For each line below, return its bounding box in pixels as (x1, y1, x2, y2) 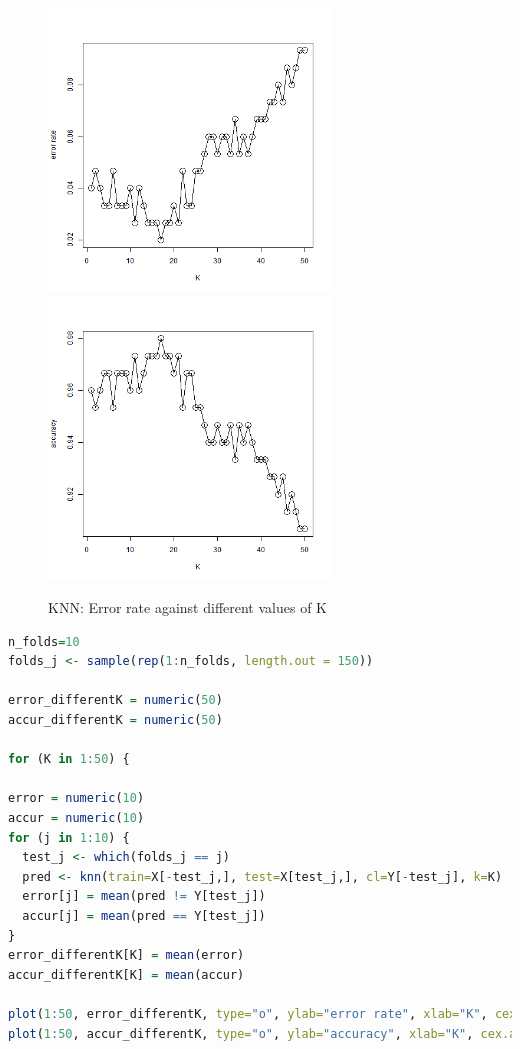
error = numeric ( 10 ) (8, 791, 145, 806)
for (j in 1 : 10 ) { (8, 830, 130, 845)
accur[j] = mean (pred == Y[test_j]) (22, 909, 266, 923)
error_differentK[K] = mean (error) (8, 948, 245, 963)
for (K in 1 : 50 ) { (8, 752, 130, 767)
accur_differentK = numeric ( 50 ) (8, 713, 223, 728)
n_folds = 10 (8, 634, 80, 649)
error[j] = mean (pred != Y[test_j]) (22, 889, 266, 904)
